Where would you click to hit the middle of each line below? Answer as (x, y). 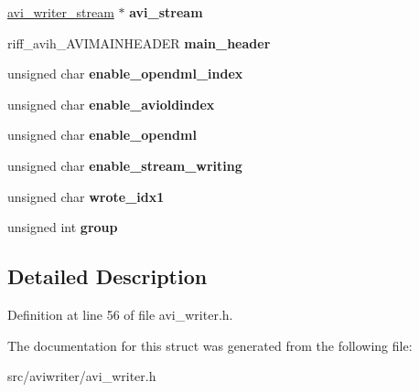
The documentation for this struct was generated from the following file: (210, 345)
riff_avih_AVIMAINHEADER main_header (139, 42)
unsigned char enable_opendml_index (125, 74)
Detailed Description (107, 276)
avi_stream (166, 12)
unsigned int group (63, 227)
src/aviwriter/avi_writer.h (82, 376)
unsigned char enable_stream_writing (125, 165)
